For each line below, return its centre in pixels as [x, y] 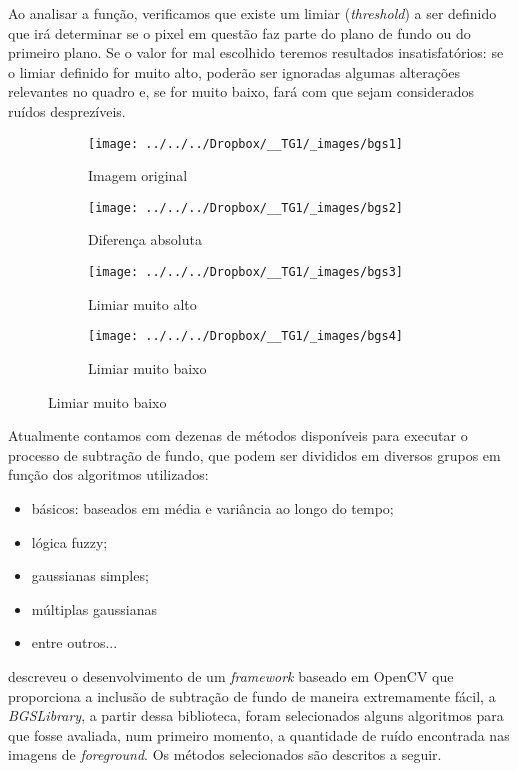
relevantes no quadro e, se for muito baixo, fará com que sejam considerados [241, 91]
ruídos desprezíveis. [67, 110]
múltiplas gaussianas [94, 608]
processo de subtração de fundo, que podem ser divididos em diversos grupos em [254, 454]
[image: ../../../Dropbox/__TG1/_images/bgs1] [245, 143]
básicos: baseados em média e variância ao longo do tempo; [212, 507]
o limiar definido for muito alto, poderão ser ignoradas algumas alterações [234, 71]
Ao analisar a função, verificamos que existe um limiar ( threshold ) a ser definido [252, 13]
